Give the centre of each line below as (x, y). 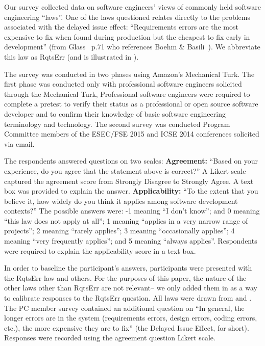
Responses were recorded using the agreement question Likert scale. (110, 338)
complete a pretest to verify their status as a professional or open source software (131, 104)
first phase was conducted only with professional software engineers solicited (123, 84)
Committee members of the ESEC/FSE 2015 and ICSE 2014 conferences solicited (132, 134)
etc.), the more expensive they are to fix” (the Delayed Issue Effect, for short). (127, 327)
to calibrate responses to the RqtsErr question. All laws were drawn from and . (128, 298)
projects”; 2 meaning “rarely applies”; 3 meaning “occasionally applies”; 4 (119, 231)
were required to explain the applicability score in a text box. (100, 250)
